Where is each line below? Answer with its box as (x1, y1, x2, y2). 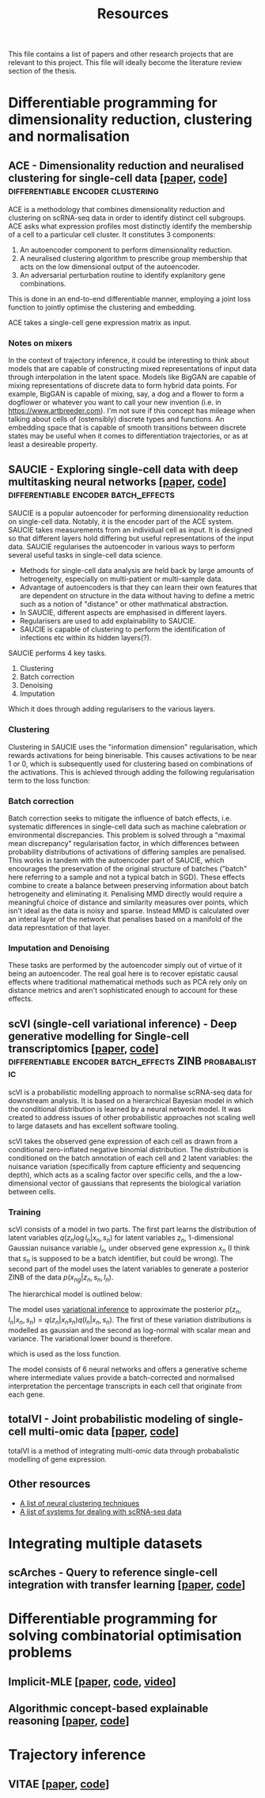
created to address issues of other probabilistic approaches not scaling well (8, 1113, 256, 1122)
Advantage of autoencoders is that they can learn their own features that (19, 582, 257, 592)
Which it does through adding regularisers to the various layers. (8, 704, 216, 714)
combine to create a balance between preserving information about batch (8, 880, 249, 890)
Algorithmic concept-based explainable (8, 1702, 209, 1716)
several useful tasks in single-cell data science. (8, 551, 163, 560)
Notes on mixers (8, 338, 73, 349)
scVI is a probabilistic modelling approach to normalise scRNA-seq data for (8, 1087, 253, 1097)
